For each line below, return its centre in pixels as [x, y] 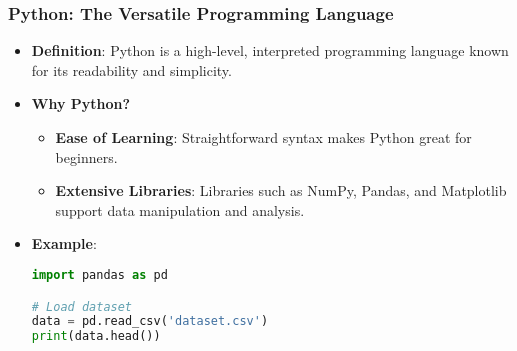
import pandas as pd [99, 274]
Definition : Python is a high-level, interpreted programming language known [270, 50]
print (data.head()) [96, 336]
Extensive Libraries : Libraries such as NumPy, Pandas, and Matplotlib [281, 190]
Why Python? [81, 103]
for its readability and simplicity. [131, 69]
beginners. [86, 156]
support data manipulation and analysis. [180, 209]
